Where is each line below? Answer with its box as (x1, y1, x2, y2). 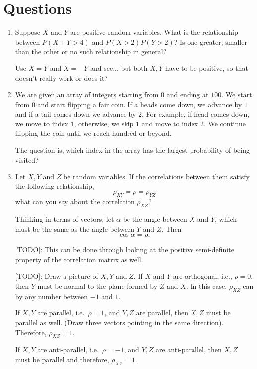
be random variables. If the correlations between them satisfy (63, 171, 250, 182)
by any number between (15, 291, 88, 301)
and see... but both (90, 62, 148, 73)
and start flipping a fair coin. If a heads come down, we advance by (37, 99, 242, 109)
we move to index (15, 118, 68, 128)
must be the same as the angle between (15, 223, 134, 234)
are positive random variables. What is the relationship (70, 27, 238, 37)
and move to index (141, 118, 198, 128)
